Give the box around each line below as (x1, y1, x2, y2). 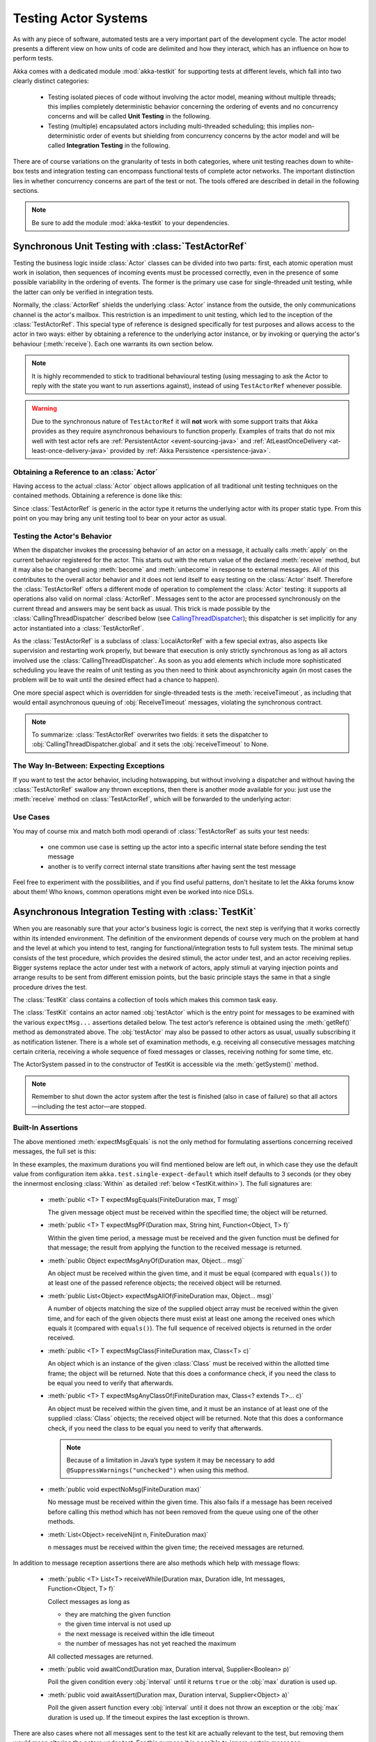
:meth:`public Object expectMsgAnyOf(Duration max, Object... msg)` (47, 1256, 244, 1265)
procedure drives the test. (13, 982, 88, 991)
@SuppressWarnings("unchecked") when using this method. (66, 1465, 249, 1474)
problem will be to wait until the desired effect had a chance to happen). (13, 676, 219, 684)
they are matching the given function (65, 1610, 171, 1618)
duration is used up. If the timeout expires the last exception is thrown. (47, 1713, 250, 1721)
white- (335, 157, 354, 165)
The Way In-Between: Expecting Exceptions (13, 761, 165, 771)
